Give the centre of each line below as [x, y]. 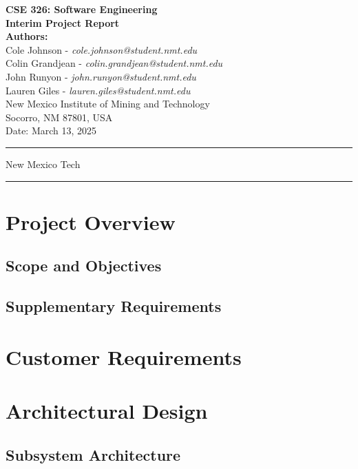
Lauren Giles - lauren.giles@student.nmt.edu [98, 90]
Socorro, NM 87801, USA [59, 117]
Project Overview [91, 221]
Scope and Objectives [84, 265]
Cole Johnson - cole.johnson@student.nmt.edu [102, 49]
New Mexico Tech [43, 164]
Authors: [27, 36]
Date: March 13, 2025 [51, 131]
